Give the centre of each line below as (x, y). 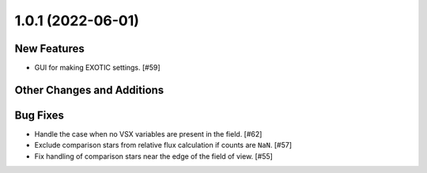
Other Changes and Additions (89, 90)
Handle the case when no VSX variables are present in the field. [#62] (148, 134)
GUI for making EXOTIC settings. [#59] (98, 68)
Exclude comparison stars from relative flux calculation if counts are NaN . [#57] (163, 145)
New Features (49, 49)
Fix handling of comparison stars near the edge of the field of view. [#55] (153, 156)
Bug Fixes (40, 115)
